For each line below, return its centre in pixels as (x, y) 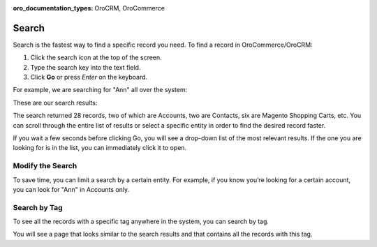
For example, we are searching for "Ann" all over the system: (100, 90)
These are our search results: (55, 103)
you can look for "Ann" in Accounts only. (71, 189)
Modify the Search (45, 166)
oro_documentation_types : (53, 8)
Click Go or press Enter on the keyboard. (89, 77)
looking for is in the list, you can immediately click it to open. (100, 148)
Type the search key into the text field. (86, 67)
